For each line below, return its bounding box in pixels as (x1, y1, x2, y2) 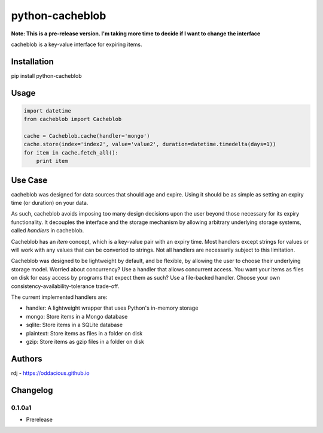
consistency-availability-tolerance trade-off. (11, 282, 120, 290)
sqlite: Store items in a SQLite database (26, 321, 123, 329)
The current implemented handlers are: (11, 293, 108, 301)
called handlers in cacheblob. (11, 227, 84, 234)
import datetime (23, 107, 72, 114)
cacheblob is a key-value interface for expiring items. (11, 41, 143, 48)
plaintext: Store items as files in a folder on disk (26, 329, 143, 337)
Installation (11, 56, 54, 66)
